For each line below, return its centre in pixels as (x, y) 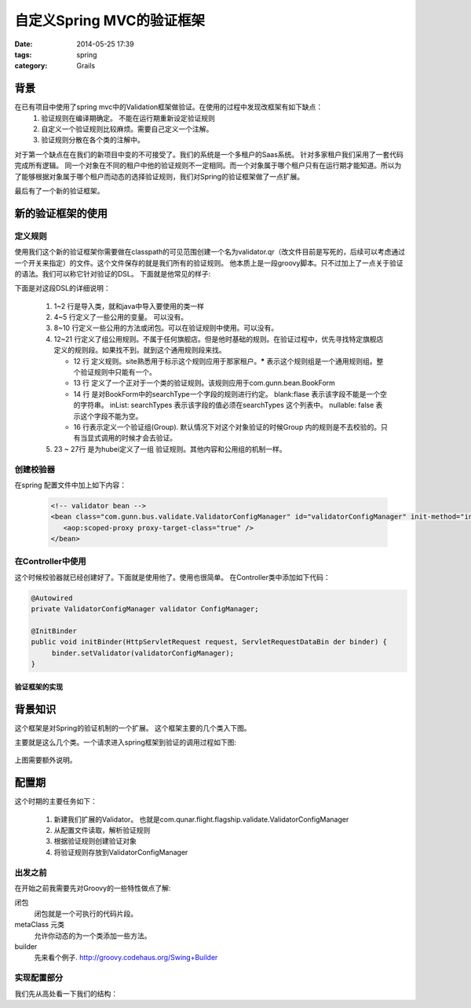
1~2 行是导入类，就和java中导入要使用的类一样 (129, 306)
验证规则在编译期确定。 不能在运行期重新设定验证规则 (128, 118)
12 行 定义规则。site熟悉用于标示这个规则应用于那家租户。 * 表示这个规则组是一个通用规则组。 (225, 361)
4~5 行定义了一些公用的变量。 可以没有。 (121, 317)
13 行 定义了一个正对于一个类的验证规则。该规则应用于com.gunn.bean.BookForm (204, 383)
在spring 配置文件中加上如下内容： (71, 485)
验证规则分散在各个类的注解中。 (93, 140)
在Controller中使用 (50, 562)
